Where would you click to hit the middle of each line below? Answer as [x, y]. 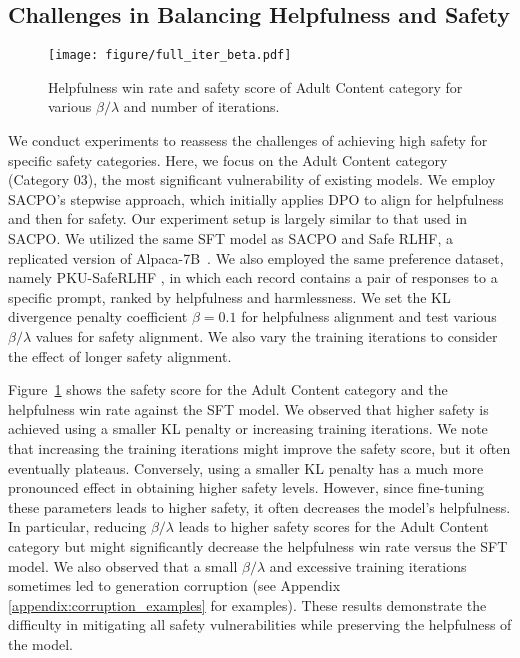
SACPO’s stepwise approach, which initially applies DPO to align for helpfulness [256, 198]
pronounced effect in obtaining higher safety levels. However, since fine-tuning [246, 487]
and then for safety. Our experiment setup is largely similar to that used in [238, 218]
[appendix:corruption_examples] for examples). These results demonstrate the [247, 604]
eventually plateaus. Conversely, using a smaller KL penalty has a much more [246, 467]
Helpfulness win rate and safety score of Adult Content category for [255, 86]
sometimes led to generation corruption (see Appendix [174, 585]
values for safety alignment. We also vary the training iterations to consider [266, 335]
